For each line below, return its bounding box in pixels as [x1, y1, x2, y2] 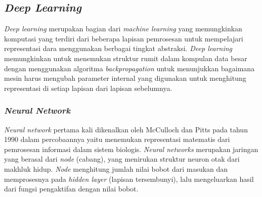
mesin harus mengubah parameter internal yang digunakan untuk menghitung [4, 73, 246, 83]
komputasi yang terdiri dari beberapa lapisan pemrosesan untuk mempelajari [4, 33, 243, 43]
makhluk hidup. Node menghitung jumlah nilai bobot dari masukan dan [4, 163, 228, 174]
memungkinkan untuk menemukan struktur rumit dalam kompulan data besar [4, 53, 247, 63]
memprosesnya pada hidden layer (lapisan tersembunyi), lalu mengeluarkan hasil [4, 173, 254, 184]
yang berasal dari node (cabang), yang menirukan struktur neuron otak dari [4, 154, 240, 164]
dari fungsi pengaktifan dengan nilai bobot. [4, 183, 139, 194]
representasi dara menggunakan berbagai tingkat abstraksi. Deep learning [4, 43, 233, 54]
